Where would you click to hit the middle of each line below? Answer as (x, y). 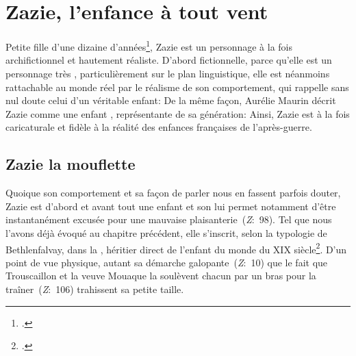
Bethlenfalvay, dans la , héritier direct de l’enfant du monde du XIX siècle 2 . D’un (176, 248)
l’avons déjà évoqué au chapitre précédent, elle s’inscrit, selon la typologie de (166, 232)
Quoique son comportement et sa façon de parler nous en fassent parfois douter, (173, 193)
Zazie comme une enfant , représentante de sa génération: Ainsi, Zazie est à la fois (178, 113)
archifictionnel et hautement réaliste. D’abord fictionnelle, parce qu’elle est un (169, 60)
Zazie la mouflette (71, 164)
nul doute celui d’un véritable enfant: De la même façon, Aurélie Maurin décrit (171, 100)
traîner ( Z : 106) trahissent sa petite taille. (95, 289)
